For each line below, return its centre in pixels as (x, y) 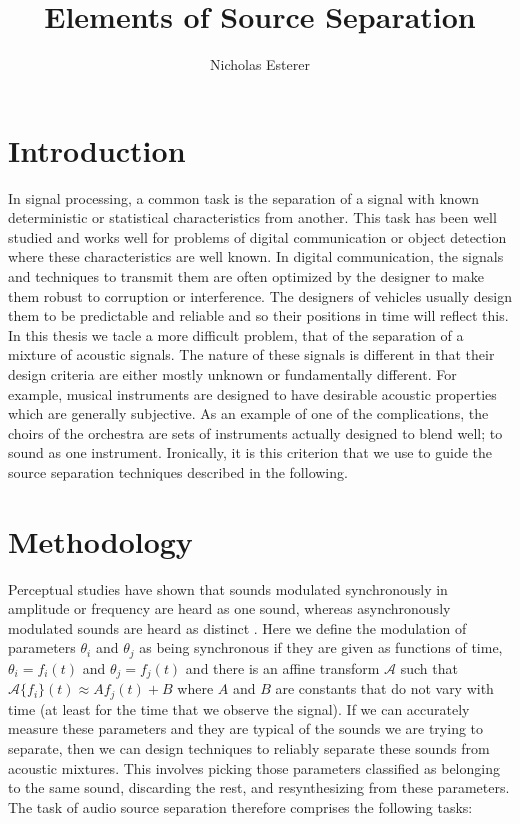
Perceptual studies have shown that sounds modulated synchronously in (228, 588)
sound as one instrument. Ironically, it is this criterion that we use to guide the (250, 452)
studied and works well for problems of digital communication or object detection (257, 236)
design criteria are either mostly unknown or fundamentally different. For (232, 374)
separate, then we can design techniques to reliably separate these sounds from (249, 748)
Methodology (100, 540)
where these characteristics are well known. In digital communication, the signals (256, 256)
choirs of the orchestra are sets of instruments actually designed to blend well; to (255, 432)
